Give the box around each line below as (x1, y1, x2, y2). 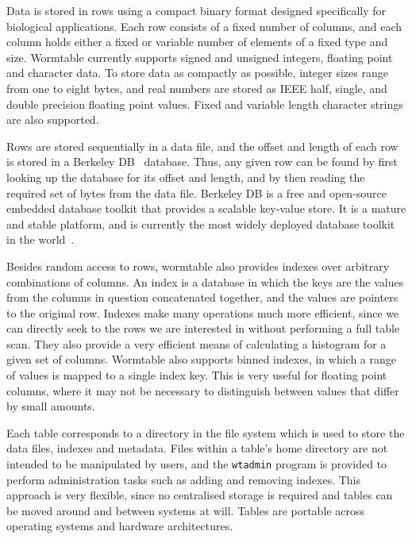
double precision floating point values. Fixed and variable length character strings (6, 95, 403, 112)
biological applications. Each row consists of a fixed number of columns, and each (6, 17, 402, 34)
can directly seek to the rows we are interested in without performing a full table (6, 320, 400, 337)
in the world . (6, 231, 75, 248)
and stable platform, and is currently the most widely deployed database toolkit (6, 215, 395, 232)
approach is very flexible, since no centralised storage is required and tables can (6, 487, 393, 503)
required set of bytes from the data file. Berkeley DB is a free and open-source (6, 184, 387, 201)
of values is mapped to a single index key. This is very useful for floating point (6, 367, 387, 383)
